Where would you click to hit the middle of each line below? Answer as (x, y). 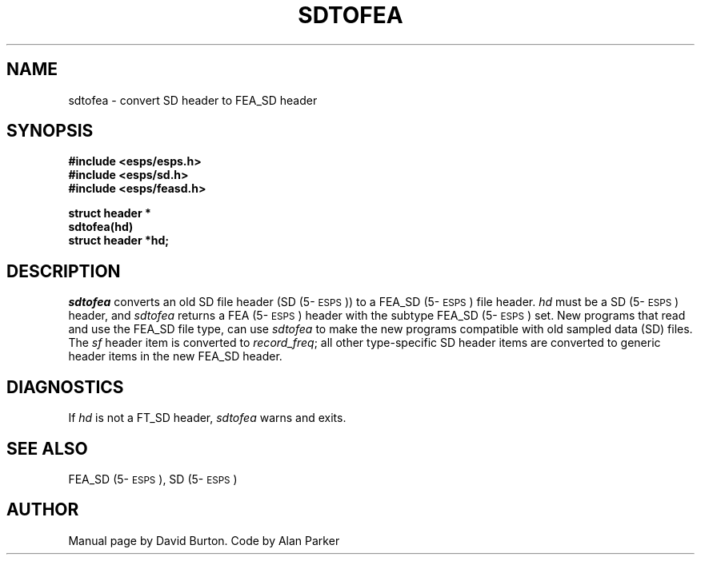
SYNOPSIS (50, 131)
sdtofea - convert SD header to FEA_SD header (193, 100)
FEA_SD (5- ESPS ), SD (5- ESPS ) (153, 479)
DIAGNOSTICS (65, 387)
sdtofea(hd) (101, 227)
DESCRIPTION (64, 271)
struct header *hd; (119, 241)
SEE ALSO (47, 448)
